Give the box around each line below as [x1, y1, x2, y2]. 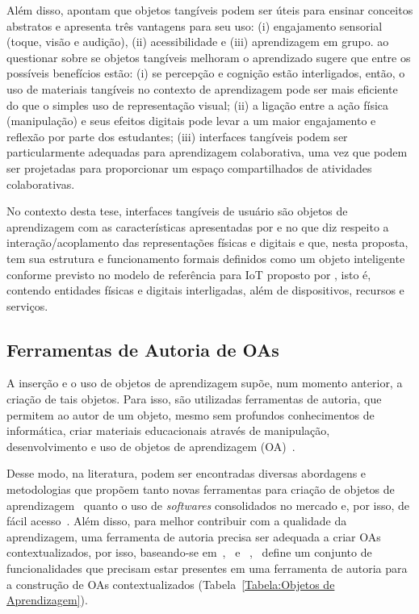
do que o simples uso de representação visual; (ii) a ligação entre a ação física [6, 96, 389, 113]
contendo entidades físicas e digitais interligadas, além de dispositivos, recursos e [6, 282, 404, 299]
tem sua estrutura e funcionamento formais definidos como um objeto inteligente [6, 249, 405, 266]
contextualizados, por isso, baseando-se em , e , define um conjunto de [6, 544, 372, 561]
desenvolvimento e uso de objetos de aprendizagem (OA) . [6, 437, 295, 454]
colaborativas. [6, 175, 75, 192]
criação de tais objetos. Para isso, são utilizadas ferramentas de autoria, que [6, 391, 382, 407]
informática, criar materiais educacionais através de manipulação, [6, 422, 330, 439]
